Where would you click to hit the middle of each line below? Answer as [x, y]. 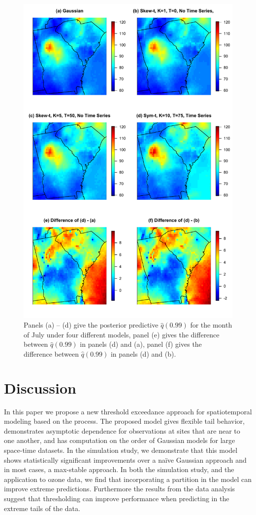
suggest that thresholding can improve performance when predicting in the [117, 498]
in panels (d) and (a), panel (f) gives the [141, 344]
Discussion [40, 387]
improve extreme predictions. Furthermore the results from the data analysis [120, 489]
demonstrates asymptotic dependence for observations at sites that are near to [122, 430]
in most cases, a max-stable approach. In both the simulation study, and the [119, 469]
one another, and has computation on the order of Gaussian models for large [120, 440]
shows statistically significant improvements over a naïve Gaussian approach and [125, 460]
